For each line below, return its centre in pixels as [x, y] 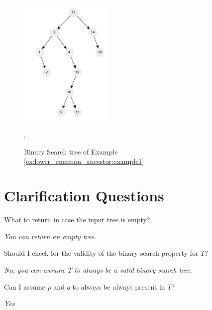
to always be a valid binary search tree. [133, 269]
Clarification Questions [84, 196]
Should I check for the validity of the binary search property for [101, 253]
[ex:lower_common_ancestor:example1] [84, 161]
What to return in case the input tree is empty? [77, 220]
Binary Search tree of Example [71, 151]
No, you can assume [35, 269]
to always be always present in [119, 286]
